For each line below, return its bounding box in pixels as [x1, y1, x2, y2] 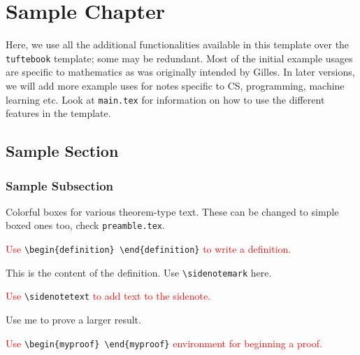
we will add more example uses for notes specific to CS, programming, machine [6, 78, 345, 92]
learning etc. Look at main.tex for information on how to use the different [6, 92, 325, 106]
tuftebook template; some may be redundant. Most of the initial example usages [6, 50, 353, 65]
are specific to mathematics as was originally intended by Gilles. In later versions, [6, 64, 355, 79]
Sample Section [6, 140, 119, 162]
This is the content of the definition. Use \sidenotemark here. [6, 265, 272, 279]
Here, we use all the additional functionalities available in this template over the [6, 37, 350, 52]
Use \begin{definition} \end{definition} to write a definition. [6, 242, 291, 256]
